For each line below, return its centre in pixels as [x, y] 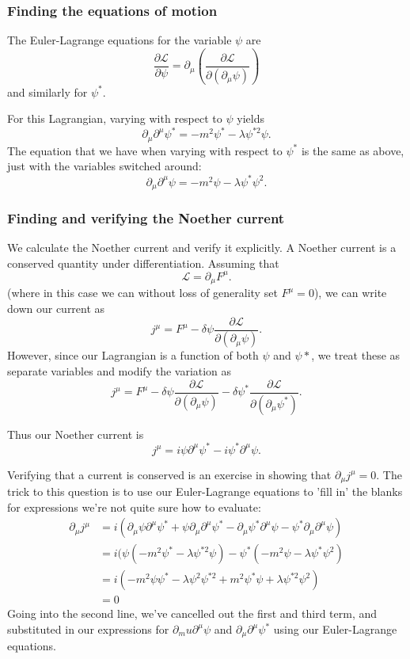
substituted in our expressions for [88, 629]
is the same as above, [353, 150]
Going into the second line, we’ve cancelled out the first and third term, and [192, 613]
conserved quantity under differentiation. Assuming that [143, 263]
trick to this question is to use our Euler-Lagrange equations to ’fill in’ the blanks [205, 491]
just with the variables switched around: [104, 166]
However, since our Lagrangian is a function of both [133, 355]
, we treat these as [356, 355]
